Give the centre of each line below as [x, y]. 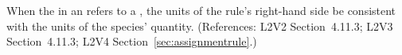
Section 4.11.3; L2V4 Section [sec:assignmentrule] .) [132, 41]
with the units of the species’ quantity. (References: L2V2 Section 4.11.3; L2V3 [200, 26]
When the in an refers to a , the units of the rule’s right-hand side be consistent [201, 10]
